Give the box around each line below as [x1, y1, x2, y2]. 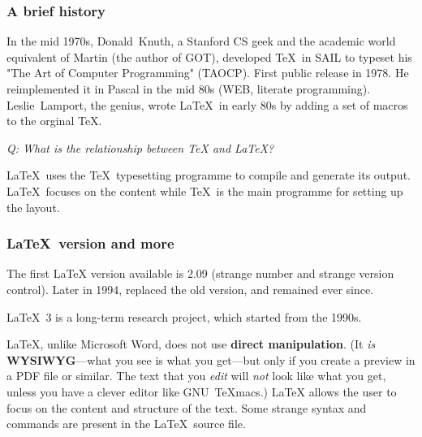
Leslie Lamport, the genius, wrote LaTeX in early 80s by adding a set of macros [6, 96, 408, 113]
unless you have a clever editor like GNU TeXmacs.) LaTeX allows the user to [6, 383, 397, 400]
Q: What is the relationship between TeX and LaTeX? [6, 139, 274, 156]
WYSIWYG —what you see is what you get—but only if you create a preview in [6, 351, 416, 368]
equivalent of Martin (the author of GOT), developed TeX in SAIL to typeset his [6, 48, 412, 65]
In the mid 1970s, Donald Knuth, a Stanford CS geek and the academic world [6, 32, 396, 50]
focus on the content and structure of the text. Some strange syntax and [6, 399, 367, 416]
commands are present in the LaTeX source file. [6, 415, 246, 432]
